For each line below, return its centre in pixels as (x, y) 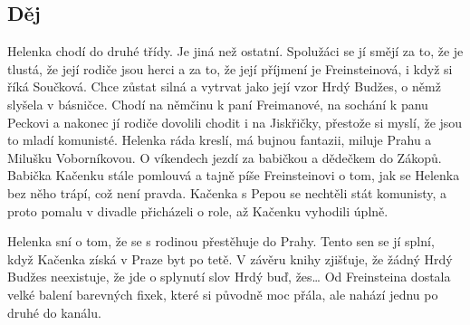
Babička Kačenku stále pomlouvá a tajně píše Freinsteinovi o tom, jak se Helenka (234, 175)
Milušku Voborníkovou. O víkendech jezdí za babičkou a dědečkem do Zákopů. (225, 157)
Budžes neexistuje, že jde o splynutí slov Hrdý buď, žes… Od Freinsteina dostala (229, 277)
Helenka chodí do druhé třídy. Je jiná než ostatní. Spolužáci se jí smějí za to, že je (235, 51)
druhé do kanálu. (54, 312)
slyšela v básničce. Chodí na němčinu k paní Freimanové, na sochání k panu (218, 104)
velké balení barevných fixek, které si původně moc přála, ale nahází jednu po (223, 294)
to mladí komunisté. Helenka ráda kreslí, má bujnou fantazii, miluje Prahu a (220, 140)
